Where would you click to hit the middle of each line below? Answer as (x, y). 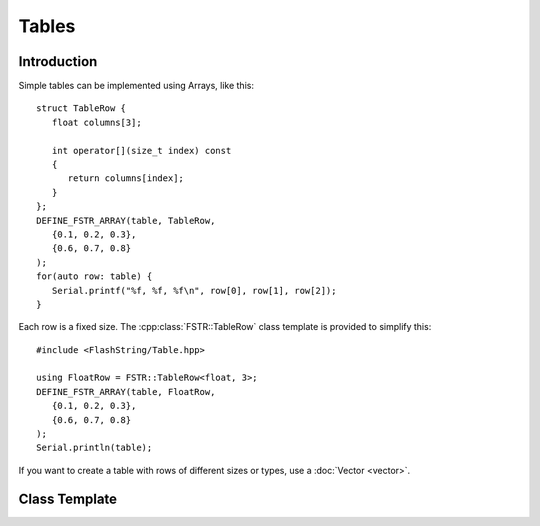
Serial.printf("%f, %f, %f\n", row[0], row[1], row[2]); (194, 290)
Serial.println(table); (94, 448)
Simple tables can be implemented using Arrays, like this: (136, 86)
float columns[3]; (96, 122)
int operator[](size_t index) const (141, 150)
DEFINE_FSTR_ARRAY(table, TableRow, (126, 220)
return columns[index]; (126, 178)
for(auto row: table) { (94, 276)
